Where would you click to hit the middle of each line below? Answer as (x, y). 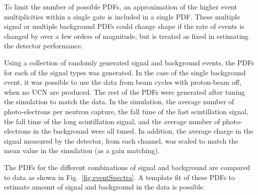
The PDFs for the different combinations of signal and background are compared (127, 167)
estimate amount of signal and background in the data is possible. (105, 187)
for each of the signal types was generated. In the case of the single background (125, 72)
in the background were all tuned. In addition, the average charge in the (143, 131)
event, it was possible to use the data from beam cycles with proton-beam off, (123, 82)
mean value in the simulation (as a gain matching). (82, 150)
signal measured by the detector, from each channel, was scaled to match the (121, 140)
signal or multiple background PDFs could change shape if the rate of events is (124, 26)
